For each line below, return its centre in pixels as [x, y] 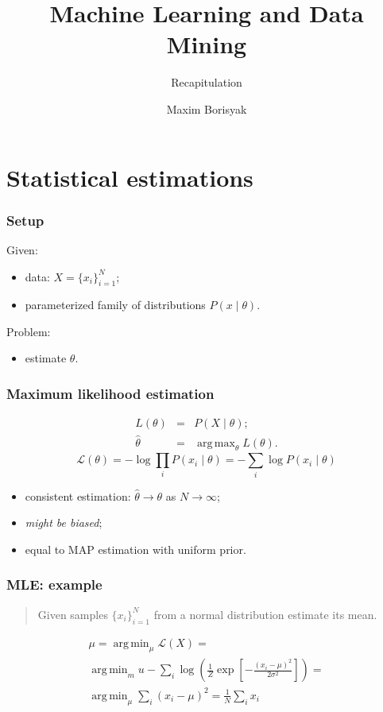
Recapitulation [207, 82]
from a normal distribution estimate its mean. [265, 614]
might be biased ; [64, 522]
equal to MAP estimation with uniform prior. [135, 549]
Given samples [73, 614]
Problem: [29, 331]
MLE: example [54, 584]
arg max [216, 443]
